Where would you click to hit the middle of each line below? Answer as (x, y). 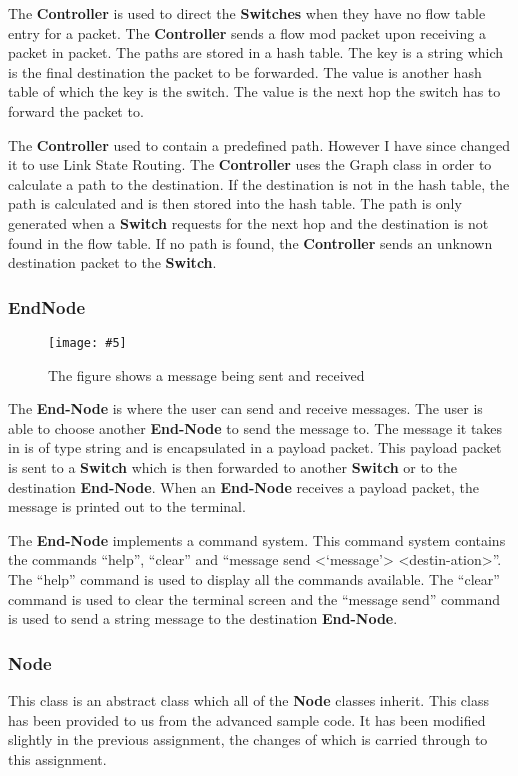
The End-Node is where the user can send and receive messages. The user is (245, 408)
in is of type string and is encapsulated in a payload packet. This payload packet (255, 447)
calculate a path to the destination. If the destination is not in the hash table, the (259, 183)
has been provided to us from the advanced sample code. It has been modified (247, 719)
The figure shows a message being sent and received (206, 374)
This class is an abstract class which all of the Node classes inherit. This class (248, 699)
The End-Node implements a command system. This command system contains (257, 539)
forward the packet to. (76, 110)
